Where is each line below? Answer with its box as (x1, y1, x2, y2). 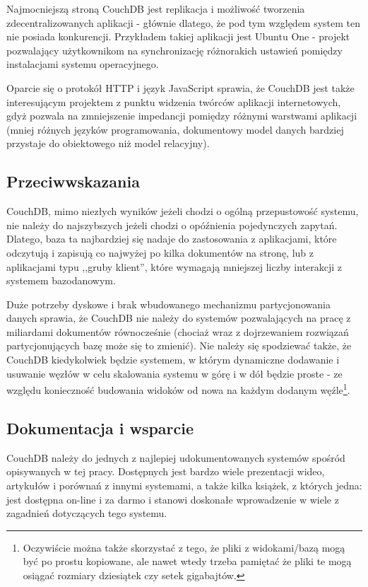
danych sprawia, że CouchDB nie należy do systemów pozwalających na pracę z (6, 310, 351, 325)
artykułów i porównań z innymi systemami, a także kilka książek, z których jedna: (6, 477, 362, 492)
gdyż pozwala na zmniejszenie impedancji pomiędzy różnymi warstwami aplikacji (6, 108, 357, 123)
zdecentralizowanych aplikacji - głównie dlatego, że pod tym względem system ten (6, 15, 361, 30)
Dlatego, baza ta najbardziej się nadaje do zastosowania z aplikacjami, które (6, 231, 337, 246)
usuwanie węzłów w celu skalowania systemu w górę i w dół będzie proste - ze (6, 366, 343, 380)
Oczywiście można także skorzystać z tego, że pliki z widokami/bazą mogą (23, 540, 345, 554)
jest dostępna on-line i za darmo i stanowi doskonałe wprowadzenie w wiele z (6, 492, 339, 506)
